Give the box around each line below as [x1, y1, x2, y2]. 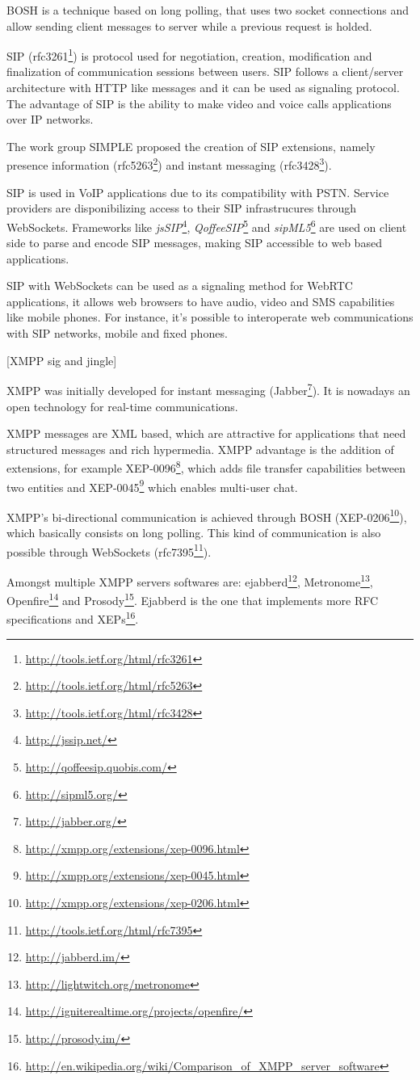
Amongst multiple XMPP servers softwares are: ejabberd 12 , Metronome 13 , [6, 570, 373, 590]
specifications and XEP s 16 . [6, 608, 139, 628]
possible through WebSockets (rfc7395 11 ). [6, 540, 212, 560]
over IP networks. [6, 111, 94, 128]
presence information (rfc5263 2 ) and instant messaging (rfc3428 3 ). [6, 154, 332, 174]
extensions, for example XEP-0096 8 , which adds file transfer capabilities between [6, 457, 406, 476]
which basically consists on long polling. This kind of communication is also [6, 524, 381, 541]
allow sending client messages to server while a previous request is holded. [6, 17, 372, 34]
